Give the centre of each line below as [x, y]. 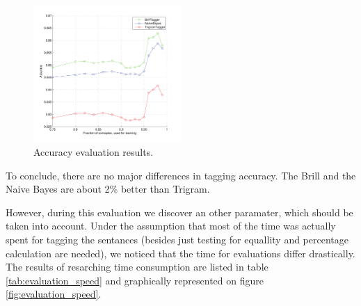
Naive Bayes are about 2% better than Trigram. [108, 189]
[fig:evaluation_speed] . [54, 294]
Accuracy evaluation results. [94, 152]
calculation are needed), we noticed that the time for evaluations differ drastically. [180, 253]
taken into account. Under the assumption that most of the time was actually [171, 226]
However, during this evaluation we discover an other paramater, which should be [179, 212]
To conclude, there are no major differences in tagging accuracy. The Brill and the [181, 175]
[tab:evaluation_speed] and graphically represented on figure [135, 280]
